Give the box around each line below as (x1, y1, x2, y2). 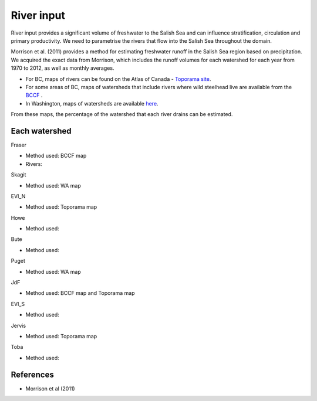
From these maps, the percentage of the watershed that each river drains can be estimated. (11, 111, 233, 118)
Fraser (11, 141, 26, 148)
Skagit (11, 171, 26, 178)
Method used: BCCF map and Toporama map (25, 290, 135, 297)
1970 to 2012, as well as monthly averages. (11, 64, 114, 72)
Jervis (11, 322, 26, 329)
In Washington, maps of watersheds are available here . (25, 100, 158, 107)
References (11, 369, 54, 379)
